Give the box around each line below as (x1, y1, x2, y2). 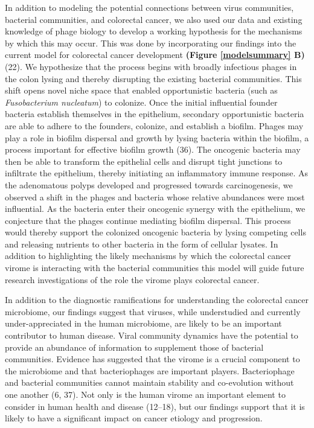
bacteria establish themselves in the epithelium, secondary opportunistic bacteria (5, 107, 304, 120)
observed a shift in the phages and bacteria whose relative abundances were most (5, 190, 305, 203)
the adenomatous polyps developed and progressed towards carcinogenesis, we (5, 178, 293, 191)
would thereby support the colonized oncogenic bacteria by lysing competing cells (5, 226, 306, 238)
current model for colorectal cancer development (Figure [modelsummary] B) (5, 48, 305, 61)
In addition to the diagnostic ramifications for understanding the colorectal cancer (5, 293, 309, 306)
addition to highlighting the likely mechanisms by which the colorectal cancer (5, 249, 291, 262)
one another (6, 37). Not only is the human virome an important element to (5, 388, 286, 400)
